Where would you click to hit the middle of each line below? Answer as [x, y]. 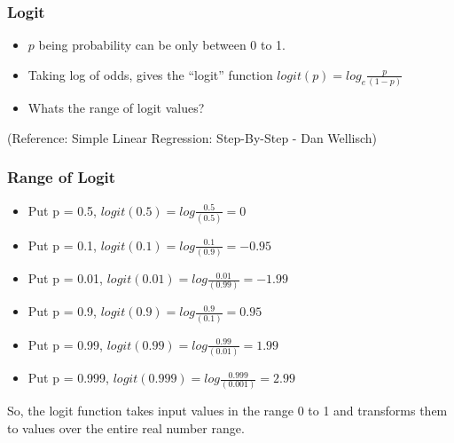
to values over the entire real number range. [126, 428]
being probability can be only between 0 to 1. [162, 45]
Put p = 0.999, [69, 378]
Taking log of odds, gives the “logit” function [150, 74]
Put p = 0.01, [66, 278]
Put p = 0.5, [63, 210]
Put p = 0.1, [63, 245]
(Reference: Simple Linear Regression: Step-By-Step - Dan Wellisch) [192, 137]
